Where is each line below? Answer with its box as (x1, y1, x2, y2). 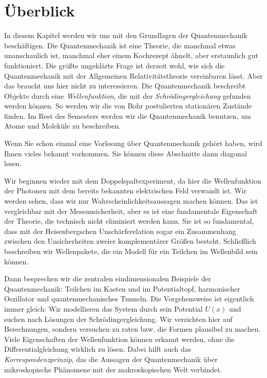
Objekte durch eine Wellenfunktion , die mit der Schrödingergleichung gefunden (4, 90, 251, 101)
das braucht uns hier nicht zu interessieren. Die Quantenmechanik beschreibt (4, 80, 246, 91)
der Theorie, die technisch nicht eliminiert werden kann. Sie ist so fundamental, (4, 215, 254, 226)
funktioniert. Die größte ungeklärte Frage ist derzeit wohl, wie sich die (4, 60, 225, 70)
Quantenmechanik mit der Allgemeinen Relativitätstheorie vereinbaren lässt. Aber (4, 70, 263, 81)
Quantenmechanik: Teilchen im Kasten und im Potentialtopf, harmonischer (4, 283, 240, 294)
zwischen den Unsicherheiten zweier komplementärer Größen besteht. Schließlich (4, 236, 256, 246)
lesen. (4, 158, 22, 169)
